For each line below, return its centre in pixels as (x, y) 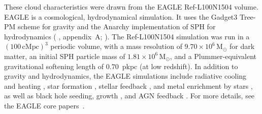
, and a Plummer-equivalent (213, 56)
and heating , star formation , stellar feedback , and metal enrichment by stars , (128, 85)
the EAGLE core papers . (44, 105)
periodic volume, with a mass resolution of (116, 46)
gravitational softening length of (54, 66)
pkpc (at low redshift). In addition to (180, 66)
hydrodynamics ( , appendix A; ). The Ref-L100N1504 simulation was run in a (127, 36)
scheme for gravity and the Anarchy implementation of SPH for (117, 26)
